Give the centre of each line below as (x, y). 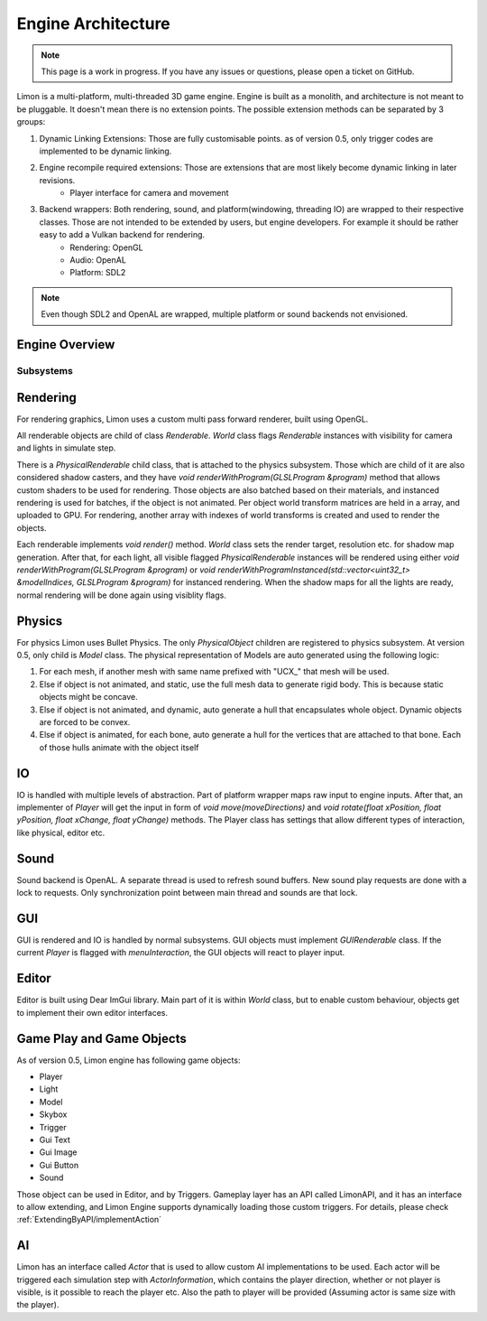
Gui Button (59, 1165)
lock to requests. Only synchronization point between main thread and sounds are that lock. (187, 893)
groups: (31, 122)
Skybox (53, 1114)
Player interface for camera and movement (149, 193)
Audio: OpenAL (98, 260)
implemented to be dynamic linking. (106, 151)
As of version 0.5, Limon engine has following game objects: (129, 1060)
